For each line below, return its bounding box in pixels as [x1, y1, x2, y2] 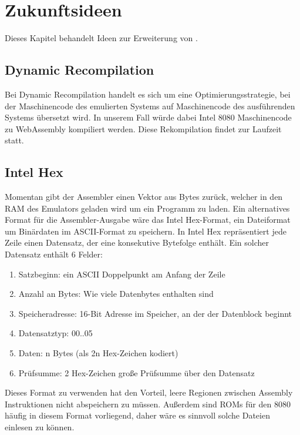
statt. [5, 134, 24, 146]
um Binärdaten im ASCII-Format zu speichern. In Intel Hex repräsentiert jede [5, 225, 286, 237]
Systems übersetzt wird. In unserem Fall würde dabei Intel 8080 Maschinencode [5, 111, 292, 123]
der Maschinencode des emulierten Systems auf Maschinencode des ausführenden [5, 99, 295, 112]
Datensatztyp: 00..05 [18, 327, 93, 339]
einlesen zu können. [5, 421, 75, 433]
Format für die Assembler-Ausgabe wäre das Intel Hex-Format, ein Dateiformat [5, 213, 291, 226]
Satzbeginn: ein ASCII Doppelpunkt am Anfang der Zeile [18, 267, 225, 280]
